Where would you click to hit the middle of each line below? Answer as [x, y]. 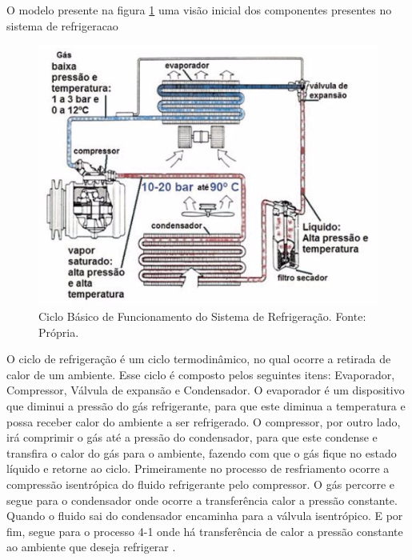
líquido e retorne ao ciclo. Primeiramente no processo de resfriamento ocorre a [198, 468]
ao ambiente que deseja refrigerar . [91, 547]
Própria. [59, 332]
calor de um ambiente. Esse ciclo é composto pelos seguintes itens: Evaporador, [201, 374]
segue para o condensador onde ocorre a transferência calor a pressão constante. [202, 500]
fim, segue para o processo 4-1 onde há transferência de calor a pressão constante [205, 531]
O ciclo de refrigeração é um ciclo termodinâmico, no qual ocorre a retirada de [199, 359]
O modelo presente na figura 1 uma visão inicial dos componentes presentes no [199, 10]
